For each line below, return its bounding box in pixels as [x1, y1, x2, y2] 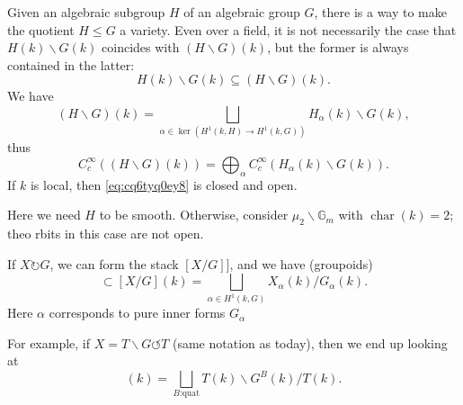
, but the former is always [267, 38, 409, 57]
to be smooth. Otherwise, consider [99, 205, 289, 224]
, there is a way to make [314, 3, 447, 21]
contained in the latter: [7, 55, 135, 74]
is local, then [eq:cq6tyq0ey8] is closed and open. [30, 175, 298, 193]
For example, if [7, 333, 91, 352]
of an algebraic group [183, 3, 300, 21]
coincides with [102, 38, 180, 57]
